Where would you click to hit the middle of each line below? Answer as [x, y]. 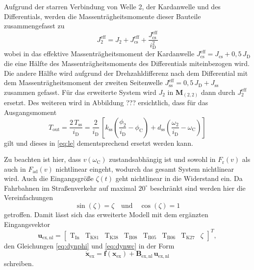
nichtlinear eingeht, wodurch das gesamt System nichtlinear [145, 169]
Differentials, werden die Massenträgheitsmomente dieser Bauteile [102, 16]
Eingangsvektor [27, 224]
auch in [15, 169]
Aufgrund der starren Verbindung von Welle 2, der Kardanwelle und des [112, 6]
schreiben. [19, 263]
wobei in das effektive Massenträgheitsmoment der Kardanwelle [99, 54]
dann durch [218, 92]
